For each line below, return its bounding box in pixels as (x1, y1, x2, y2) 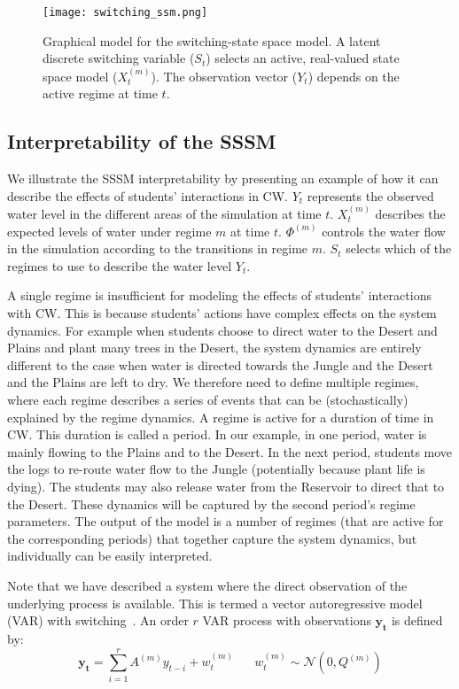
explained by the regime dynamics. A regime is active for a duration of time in (7, 407, 434, 426)
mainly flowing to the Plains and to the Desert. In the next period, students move (7, 442, 453, 461)
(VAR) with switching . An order (7, 611, 189, 630)
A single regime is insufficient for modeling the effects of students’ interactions (7, 286, 432, 305)
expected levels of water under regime (7, 221, 212, 240)
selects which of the (346, 239, 452, 258)
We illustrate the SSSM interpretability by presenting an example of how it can (7, 169, 439, 188)
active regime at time (43, 84, 158, 103)
